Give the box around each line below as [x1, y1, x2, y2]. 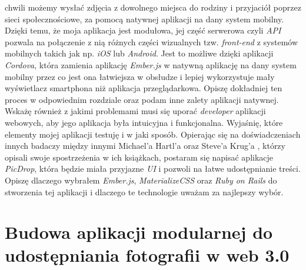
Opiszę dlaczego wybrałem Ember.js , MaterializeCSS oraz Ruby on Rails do [5, 174, 277, 186]
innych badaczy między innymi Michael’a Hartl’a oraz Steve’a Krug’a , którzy [5, 139, 285, 152]
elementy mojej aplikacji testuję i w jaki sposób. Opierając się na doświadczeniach [5, 128, 301, 140]
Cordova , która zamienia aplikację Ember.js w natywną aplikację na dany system [5, 58, 297, 71]
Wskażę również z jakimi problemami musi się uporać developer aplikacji [5, 105, 266, 117]
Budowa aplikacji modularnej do [5, 220, 273, 244]
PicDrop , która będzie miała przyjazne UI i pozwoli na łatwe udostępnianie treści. [5, 162, 301, 175]
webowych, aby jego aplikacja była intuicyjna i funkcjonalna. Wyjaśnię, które [5, 116, 283, 128]
